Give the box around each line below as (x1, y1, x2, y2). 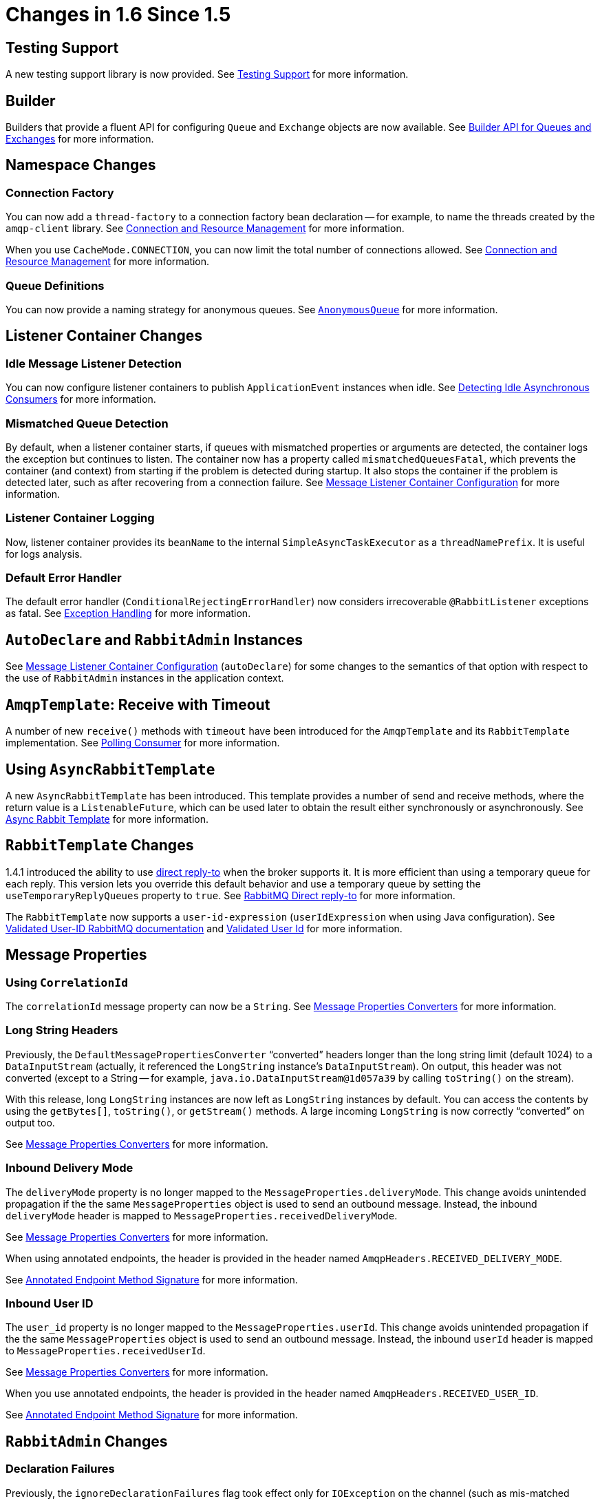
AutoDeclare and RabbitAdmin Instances (6, 631, 303, 649)
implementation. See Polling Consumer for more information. (6, 737, 280, 749)
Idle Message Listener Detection (6, 356, 182, 370)
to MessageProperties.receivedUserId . (6, 1345, 206, 1357)
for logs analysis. (6, 547, 83, 560)
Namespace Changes (6, 156, 156, 174)
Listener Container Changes (6, 327, 203, 345)
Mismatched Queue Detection (6, 416, 169, 430)
